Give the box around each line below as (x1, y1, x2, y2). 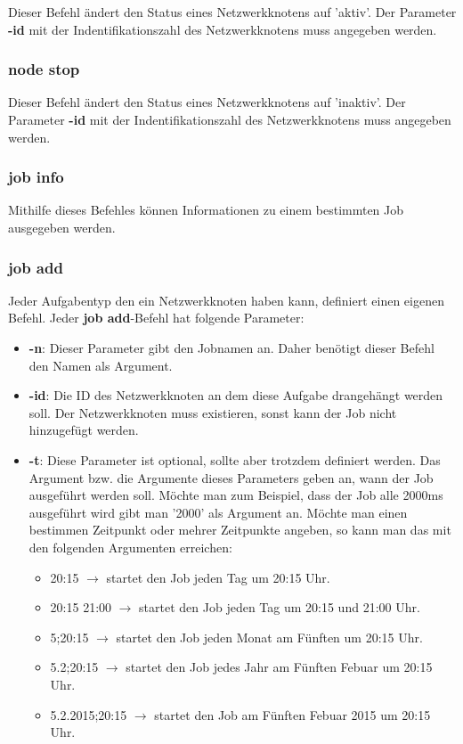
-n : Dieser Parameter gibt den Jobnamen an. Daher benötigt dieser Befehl (28, 339, 435, 356)
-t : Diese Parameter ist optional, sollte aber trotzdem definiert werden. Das (28, 450, 441, 469)
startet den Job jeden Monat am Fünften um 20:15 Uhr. (116, 627, 423, 646)
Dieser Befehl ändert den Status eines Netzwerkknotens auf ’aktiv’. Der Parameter (8, 3, 457, 20)
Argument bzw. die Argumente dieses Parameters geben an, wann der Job (28, 468, 434, 486)
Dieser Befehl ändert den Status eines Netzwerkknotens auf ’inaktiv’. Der (8, 93, 406, 111)
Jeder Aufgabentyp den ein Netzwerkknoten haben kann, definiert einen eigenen (8, 290, 444, 309)
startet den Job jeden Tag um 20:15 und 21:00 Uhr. (139, 598, 420, 617)
